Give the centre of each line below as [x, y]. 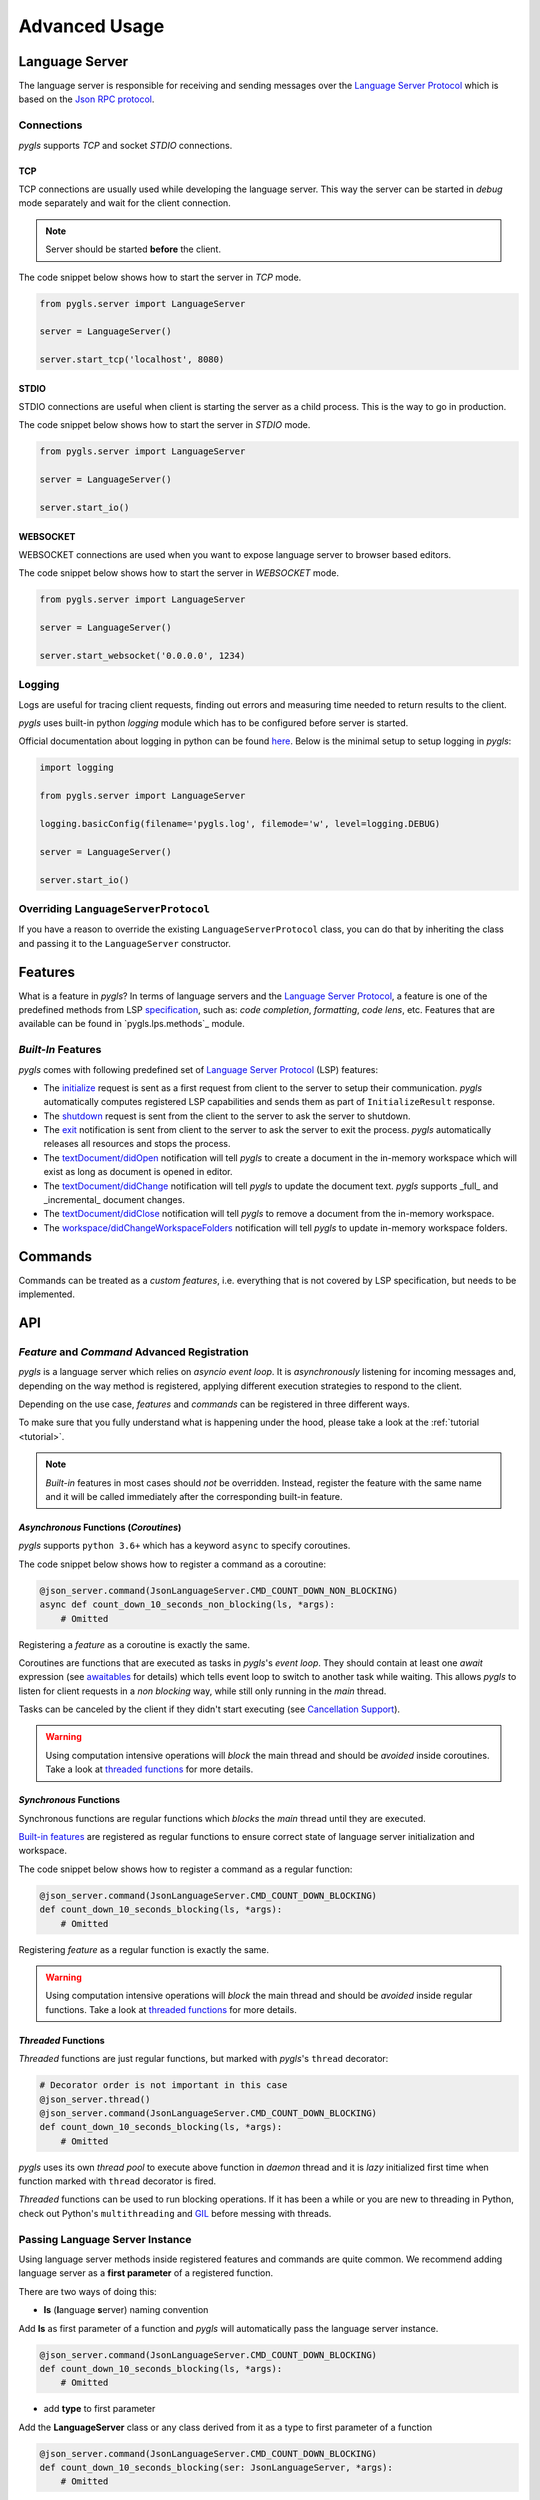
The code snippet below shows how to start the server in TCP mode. [160, 277]
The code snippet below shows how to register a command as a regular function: [185, 1869]
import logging [76, 768]
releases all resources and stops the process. [137, 1144]
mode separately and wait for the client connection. [125, 203]
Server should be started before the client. [133, 249]
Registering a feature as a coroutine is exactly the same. [134, 1644]
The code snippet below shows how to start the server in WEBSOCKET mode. [179, 573]
